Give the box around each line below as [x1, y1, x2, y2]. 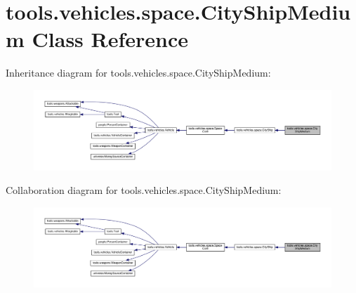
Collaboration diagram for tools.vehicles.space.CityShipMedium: [6, 183, 282, 197]
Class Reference [32, 25, 189, 53]
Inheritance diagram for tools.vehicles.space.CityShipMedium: [6, 65, 271, 80]
